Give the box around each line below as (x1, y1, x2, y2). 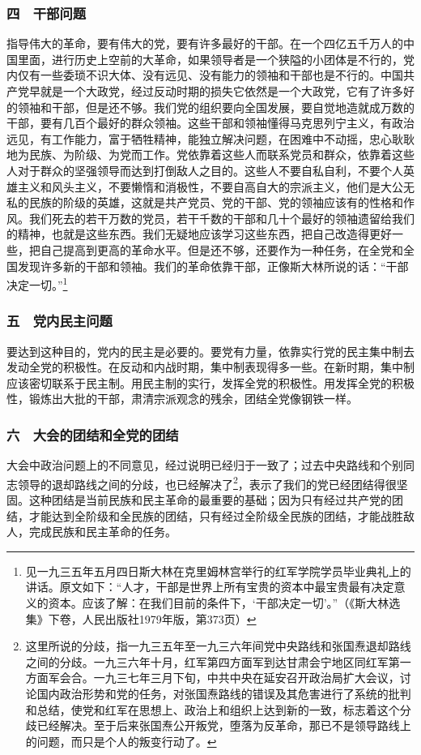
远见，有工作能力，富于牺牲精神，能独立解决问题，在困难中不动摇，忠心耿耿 (6, 130, 415, 147)
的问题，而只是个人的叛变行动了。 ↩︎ (25, 732, 217, 749)
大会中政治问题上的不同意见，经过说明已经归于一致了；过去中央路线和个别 (6, 457, 403, 474)
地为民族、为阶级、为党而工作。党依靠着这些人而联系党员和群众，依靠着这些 (6, 146, 415, 163)
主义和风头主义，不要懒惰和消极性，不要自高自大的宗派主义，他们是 (17, 178, 381, 195)
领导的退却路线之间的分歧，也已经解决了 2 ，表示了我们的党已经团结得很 (17, 473, 397, 492)
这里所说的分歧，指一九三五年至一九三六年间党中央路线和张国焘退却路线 (25, 637, 411, 654)
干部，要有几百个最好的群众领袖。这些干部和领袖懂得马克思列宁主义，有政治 (6, 114, 415, 131)
